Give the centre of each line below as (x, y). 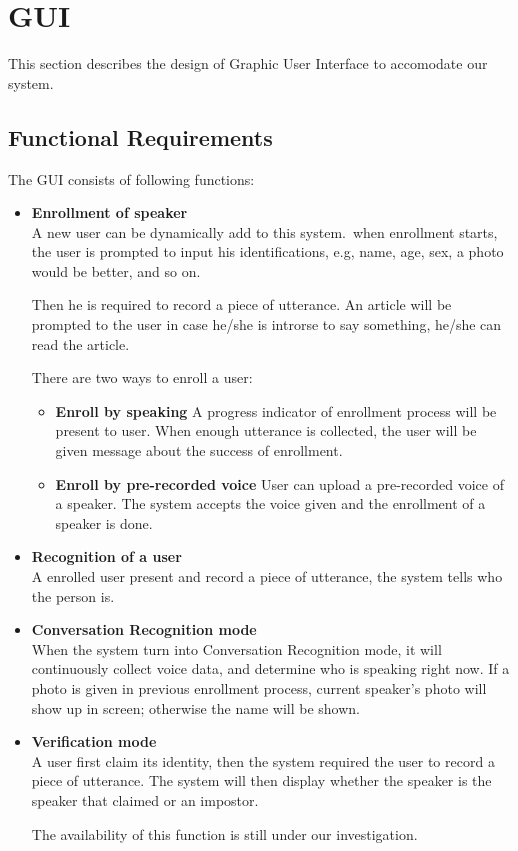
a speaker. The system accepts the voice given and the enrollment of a (270, 503)
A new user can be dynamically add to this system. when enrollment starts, (264, 231)
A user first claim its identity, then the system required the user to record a (263, 760)
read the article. (80, 343)
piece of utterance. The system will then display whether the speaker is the (261, 780)
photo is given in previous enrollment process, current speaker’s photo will (259, 687)
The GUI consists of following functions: (131, 178)
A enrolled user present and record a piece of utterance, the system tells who (267, 576)
